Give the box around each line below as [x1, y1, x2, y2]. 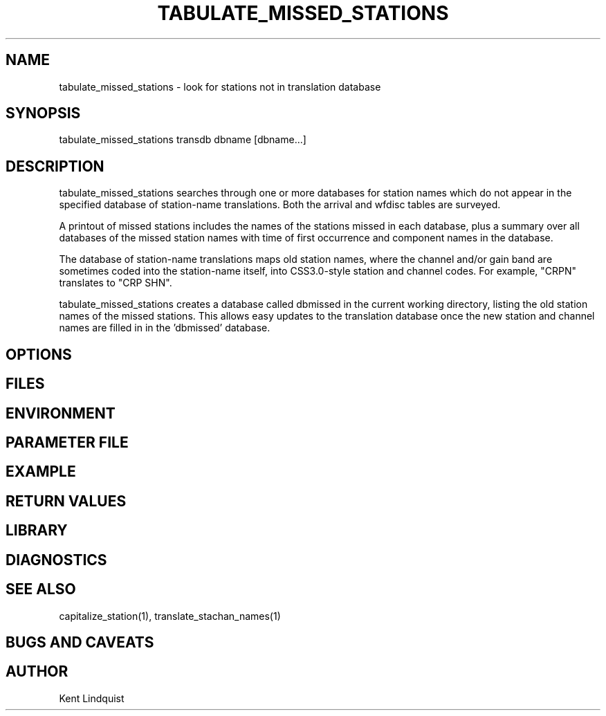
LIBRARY [6, 522, 68, 540]
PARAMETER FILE [6, 433, 129, 451]
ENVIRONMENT [6, 404, 116, 422]
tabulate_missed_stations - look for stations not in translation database [59, 80, 381, 93]
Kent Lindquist [59, 692, 125, 704]
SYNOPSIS [6, 104, 81, 122]
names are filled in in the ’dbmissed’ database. [59, 322, 270, 334]
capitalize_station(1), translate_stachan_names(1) [59, 609, 281, 622]
